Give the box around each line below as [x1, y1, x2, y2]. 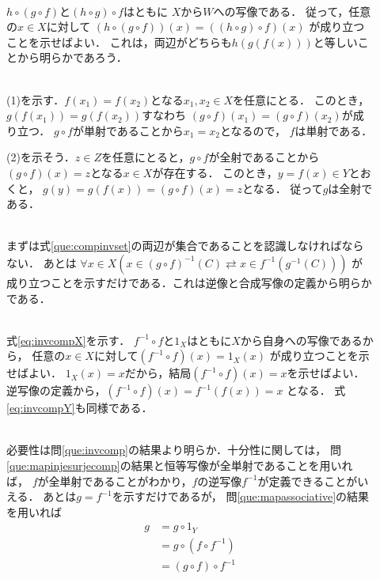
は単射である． [294, 122, 373, 138]
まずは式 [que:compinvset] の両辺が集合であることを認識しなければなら [6, 237, 364, 254]
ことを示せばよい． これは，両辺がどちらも [6, 33, 232, 50]
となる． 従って [242, 180, 323, 196]
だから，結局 [124, 365, 192, 381]
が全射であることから [208, 149, 320, 165]
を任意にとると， [101, 149, 190, 165]
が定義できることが [257, 472, 358, 489]
